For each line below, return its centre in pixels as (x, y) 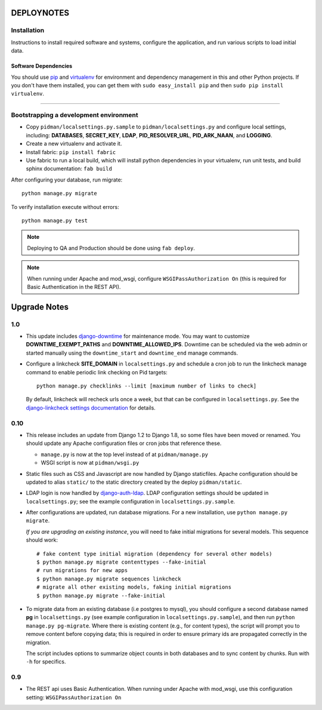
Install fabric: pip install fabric (71, 152)
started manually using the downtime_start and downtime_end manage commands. (132, 353)
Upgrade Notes (40, 307)
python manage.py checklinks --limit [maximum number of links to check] (147, 386)
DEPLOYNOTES (40, 13)
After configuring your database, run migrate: (67, 180)
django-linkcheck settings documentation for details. (91, 408)
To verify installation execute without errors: (65, 207)
